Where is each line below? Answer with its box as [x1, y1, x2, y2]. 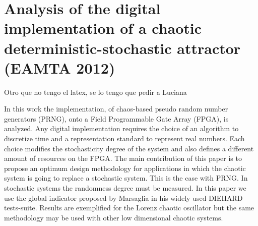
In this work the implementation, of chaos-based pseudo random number [4, 103, 228, 114]
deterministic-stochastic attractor [4, 37, 241, 58]
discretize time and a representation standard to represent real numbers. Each [4, 133, 245, 144]
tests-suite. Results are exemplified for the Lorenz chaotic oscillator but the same [4, 202, 254, 213]
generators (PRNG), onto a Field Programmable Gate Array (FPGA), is [4, 113, 229, 124]
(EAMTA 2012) [4, 57, 115, 78]
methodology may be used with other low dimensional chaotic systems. [4, 212, 223, 222]
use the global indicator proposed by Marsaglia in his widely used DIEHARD [4, 192, 243, 203]
